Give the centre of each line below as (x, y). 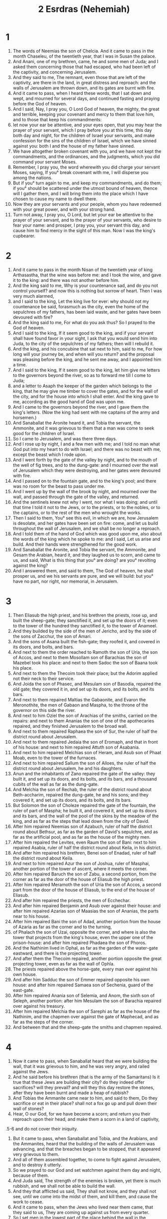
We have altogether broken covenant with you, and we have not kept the (87, 151)
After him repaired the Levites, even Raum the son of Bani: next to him (84, 842)
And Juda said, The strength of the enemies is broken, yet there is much (87, 1180)
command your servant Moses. (45, 162)
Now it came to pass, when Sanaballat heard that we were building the (85, 1061)
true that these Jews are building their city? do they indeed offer (79, 1082)
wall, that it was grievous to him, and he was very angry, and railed (81, 1066)
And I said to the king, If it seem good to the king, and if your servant (83, 333)
